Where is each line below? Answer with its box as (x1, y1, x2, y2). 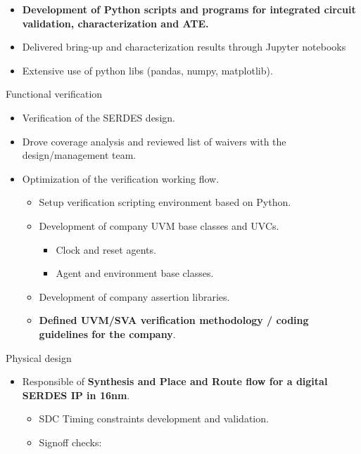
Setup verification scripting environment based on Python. (39, 195, 291, 209)
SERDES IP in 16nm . (22, 387, 130, 402)
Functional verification (6, 86, 103, 101)
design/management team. (22, 148, 137, 162)
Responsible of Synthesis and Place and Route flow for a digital (22, 374, 328, 389)
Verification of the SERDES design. (22, 110, 175, 124)
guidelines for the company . (39, 326, 176, 341)
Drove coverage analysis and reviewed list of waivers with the (22, 134, 286, 148)
